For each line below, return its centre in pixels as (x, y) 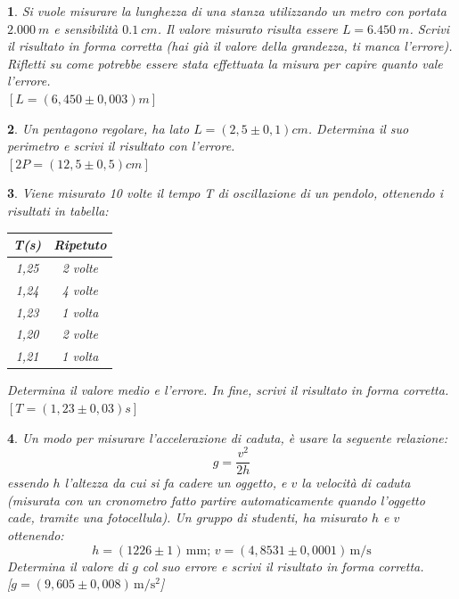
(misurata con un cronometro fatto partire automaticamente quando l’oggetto (216, 500)
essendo (28, 483)
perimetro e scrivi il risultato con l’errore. (121, 146)
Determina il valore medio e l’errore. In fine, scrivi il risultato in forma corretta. (228, 390)
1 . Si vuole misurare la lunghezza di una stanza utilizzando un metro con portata (227, 11)
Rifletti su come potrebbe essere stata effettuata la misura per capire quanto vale (225, 63)
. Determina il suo (358, 128)
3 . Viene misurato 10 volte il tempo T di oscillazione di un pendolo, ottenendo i (225, 193)
